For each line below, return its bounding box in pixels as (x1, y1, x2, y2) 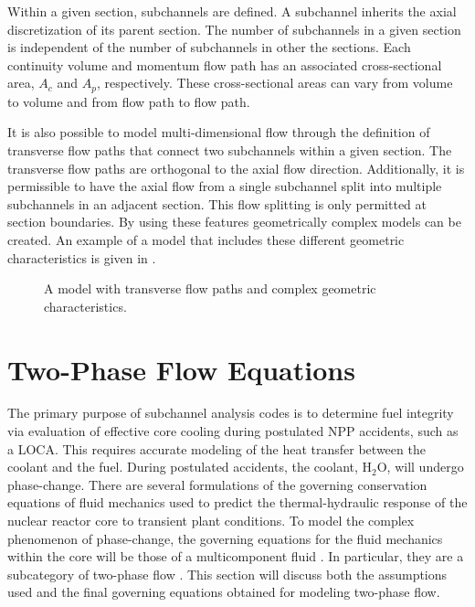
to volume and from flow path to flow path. (7, 91, 250, 111)
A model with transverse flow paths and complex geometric (44, 279, 376, 298)
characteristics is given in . (7, 248, 156, 267)
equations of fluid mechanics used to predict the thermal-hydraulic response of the (7, 493, 468, 512)
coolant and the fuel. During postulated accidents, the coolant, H (7, 457, 373, 476)
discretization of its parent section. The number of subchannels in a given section (7, 19, 461, 38)
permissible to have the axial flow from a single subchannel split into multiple (7, 176, 442, 196)
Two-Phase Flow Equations (7, 350, 355, 388)
